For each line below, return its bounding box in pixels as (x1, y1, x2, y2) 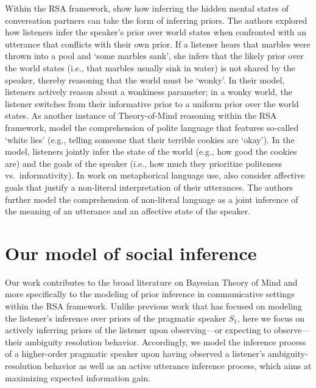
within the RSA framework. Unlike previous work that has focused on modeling (5, 300, 302, 312)
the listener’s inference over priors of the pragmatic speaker (5, 311, 226, 324)
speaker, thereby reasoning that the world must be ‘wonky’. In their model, (5, 73, 285, 86)
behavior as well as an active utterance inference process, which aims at (44, 359, 312, 372)
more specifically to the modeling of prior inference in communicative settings (5, 287, 295, 300)
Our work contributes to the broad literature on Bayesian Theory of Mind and (5, 275, 298, 288)
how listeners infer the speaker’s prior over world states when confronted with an (5, 26, 307, 38)
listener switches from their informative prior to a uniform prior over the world (5, 97, 299, 110)
